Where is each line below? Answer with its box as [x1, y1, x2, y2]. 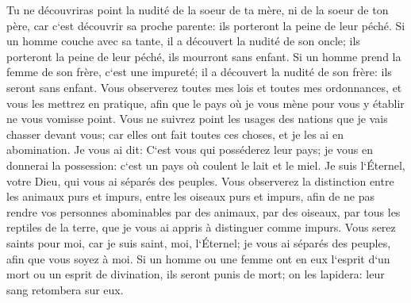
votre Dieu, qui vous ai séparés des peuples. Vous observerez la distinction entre [6, 172, 394, 189]
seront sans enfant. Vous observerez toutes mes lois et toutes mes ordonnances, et [6, 79, 402, 95]
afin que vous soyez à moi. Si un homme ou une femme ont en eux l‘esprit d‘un [6, 250, 390, 267]
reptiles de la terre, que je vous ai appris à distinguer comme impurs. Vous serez [6, 219, 396, 236]
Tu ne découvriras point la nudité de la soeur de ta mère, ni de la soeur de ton [6, 2, 389, 17]
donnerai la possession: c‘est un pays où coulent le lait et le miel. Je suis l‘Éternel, [6, 156, 405, 173]
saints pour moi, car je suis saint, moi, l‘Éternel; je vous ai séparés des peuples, [6, 234, 391, 251]
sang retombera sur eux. [6, 281, 124, 297]
